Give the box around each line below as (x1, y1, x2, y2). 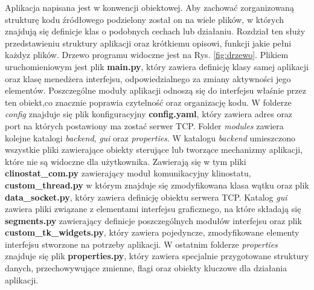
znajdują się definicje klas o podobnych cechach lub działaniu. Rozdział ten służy (5, 25, 306, 37)
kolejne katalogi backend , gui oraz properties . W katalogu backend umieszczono (5, 131, 296, 144)
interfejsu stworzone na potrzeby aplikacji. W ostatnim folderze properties (5, 237, 278, 250)
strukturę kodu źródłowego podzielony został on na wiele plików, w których (5, 13, 284, 25)
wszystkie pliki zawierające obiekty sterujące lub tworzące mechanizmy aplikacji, (5, 143, 303, 156)
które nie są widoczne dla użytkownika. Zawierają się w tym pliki (5, 155, 246, 167)
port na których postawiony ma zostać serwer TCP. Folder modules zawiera (5, 119, 284, 132)
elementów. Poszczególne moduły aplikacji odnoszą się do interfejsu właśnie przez (5, 84, 306, 97)
